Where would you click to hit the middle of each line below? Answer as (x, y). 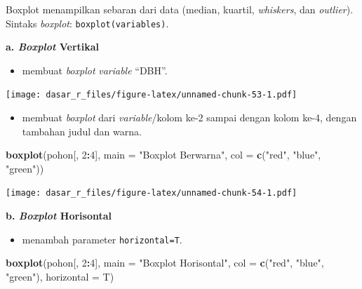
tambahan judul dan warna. (82, 131)
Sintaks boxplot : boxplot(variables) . (87, 23)
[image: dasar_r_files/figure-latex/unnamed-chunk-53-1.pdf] (152, 95)
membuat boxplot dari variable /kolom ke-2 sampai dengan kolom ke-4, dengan (189, 117)
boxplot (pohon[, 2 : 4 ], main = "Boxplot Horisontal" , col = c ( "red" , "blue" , (165, 263)
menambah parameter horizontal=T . (102, 239)
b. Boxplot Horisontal (59, 216)
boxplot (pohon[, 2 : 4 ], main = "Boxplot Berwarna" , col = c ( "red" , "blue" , (163, 155)
